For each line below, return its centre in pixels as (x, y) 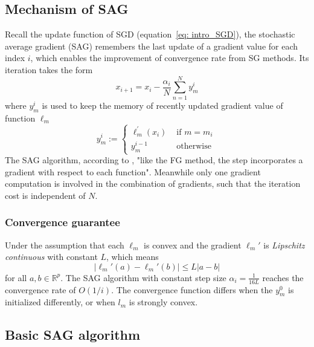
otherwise (194, 146)
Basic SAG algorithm (73, 335)
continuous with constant (51, 257)
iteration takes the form (49, 69)
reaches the (283, 277)
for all (16, 277)
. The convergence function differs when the (192, 289)
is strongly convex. (163, 302)
